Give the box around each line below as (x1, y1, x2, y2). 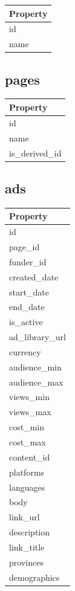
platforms (9, 465, 45, 478)
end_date (9, 300, 45, 313)
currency (9, 345, 41, 358)
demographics (9, 570, 60, 583)
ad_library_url (9, 331, 66, 343)
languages (9, 480, 45, 493)
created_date (9, 270, 59, 283)
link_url (9, 511, 40, 523)
